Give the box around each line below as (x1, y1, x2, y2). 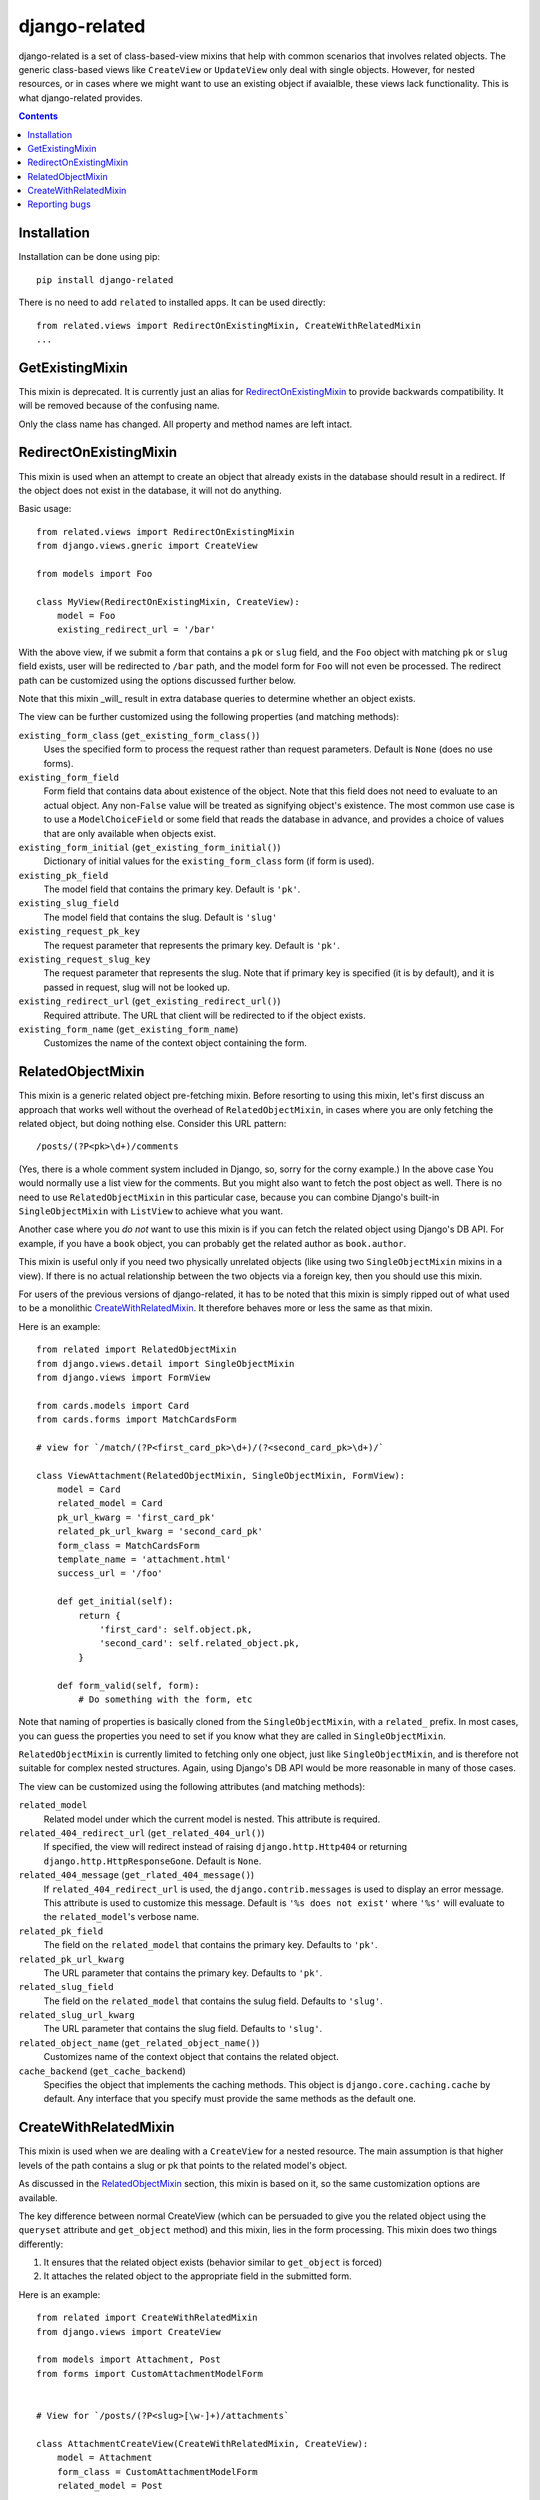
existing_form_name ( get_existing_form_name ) (18, 1023, 239, 1035)
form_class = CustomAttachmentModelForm (56, 2466, 259, 2477)
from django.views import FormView (36, 1371, 211, 1383)
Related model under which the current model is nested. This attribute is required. (43, 1813, 381, 1825)
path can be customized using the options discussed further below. (18, 674, 297, 686)
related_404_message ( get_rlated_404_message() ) (18, 1869, 255, 1881)
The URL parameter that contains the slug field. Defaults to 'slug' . (43, 2023, 323, 2035)
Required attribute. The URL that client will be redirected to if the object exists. (43, 1009, 366, 1021)
